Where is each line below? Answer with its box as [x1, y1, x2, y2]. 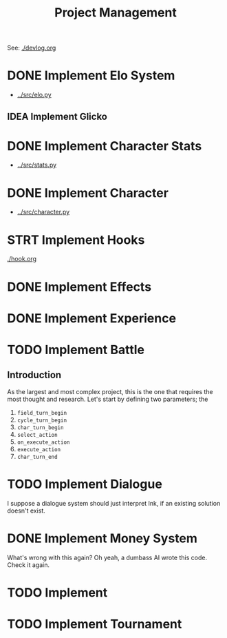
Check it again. [7, 560, 50, 569]
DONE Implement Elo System [7, 68, 175, 83]
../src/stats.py [17, 161, 57, 169]
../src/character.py [17, 208, 70, 216]
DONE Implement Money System [7, 531, 198, 546]
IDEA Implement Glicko [7, 110, 108, 122]
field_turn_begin [17, 409, 67, 416]
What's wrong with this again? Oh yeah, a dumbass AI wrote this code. [7, 553, 208, 562]
